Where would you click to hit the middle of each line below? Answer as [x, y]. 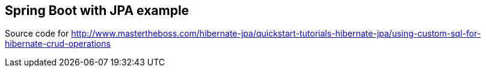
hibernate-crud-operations [58, 44]
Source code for [37, 34]
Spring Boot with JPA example [97, 10]
